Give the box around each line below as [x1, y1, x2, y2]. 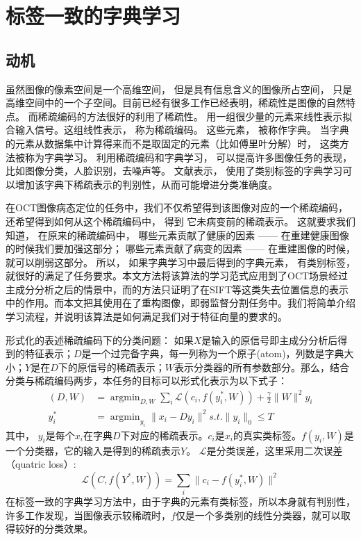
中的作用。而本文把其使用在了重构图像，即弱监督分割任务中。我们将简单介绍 [6, 295, 355, 310]
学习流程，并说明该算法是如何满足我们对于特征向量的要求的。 [6, 309, 287, 324]
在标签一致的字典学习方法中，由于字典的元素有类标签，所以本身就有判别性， [6, 494, 355, 509]
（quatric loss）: [6, 457, 76, 471]
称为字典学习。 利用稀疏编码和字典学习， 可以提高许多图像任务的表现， [24, 149, 353, 164]
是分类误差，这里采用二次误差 [206, 443, 343, 457]
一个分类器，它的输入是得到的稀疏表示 [6, 443, 180, 457]
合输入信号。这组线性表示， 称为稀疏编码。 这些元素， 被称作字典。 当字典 [6, 122, 349, 137]
